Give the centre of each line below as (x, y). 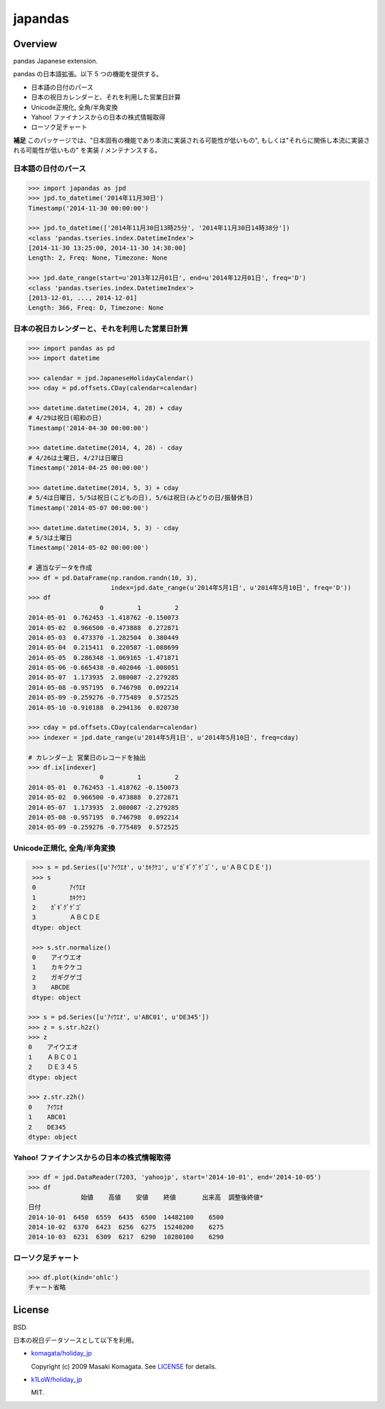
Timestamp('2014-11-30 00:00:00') (88, 208)
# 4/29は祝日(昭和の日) (65, 418)
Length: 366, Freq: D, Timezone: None (96, 308)
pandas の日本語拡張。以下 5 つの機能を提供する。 (88, 74)
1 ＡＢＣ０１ (53, 1057)
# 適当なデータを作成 (60, 568)
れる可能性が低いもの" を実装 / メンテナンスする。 (87, 151)
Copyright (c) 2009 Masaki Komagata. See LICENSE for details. (124, 1366)
